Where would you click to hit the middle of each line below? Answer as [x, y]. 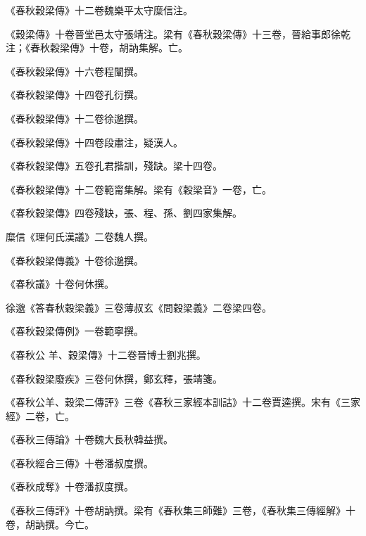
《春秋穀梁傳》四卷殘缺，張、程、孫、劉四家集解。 [124, 213]
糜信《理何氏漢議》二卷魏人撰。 [80, 236]
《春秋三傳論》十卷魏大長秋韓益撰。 [89, 439]
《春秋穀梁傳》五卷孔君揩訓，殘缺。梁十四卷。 [114, 166]
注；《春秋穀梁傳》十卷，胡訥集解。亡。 [97, 47]
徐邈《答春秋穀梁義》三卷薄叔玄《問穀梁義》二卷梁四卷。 [139, 307]
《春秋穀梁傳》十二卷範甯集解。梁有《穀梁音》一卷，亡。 [139, 189]
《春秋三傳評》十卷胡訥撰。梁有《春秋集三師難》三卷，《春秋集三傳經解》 [176, 510]
